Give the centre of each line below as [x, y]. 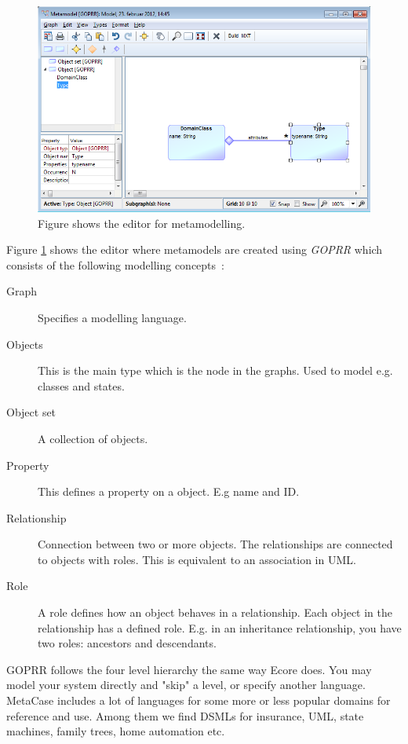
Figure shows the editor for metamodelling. [142, 223]
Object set [31, 412]
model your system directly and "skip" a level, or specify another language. [186, 685]
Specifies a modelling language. [112, 317]
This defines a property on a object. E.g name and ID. [169, 491]
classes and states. [81, 385]
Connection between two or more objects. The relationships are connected [215, 544]
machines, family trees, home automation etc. [116, 731]
